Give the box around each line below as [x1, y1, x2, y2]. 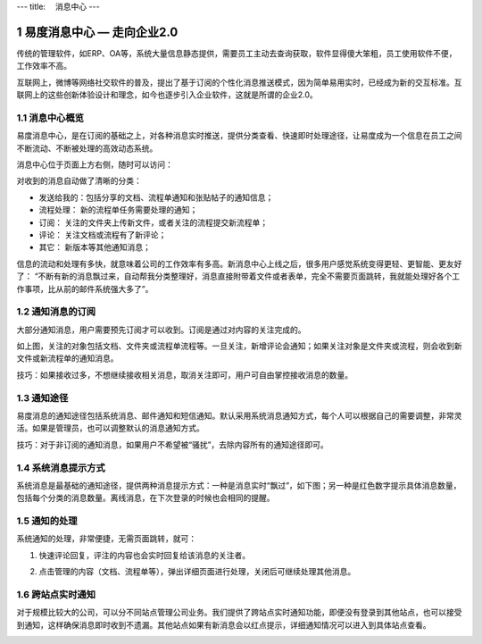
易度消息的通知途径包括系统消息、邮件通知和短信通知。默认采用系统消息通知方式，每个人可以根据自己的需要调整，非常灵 [16, 410, 462, 421]
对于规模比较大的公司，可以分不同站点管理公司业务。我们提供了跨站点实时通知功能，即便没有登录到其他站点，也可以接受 [16, 607, 462, 618]
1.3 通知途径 [16, 391, 69, 404]
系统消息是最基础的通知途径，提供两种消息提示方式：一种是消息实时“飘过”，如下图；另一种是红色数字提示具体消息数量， [16, 480, 461, 490]
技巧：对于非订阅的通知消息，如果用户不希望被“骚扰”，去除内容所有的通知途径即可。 [16, 439, 329, 450]
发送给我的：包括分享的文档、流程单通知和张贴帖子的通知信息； [38, 192, 274, 203]
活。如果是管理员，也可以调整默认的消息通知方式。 [16, 422, 204, 433]
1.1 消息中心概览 [16, 112, 85, 124]
